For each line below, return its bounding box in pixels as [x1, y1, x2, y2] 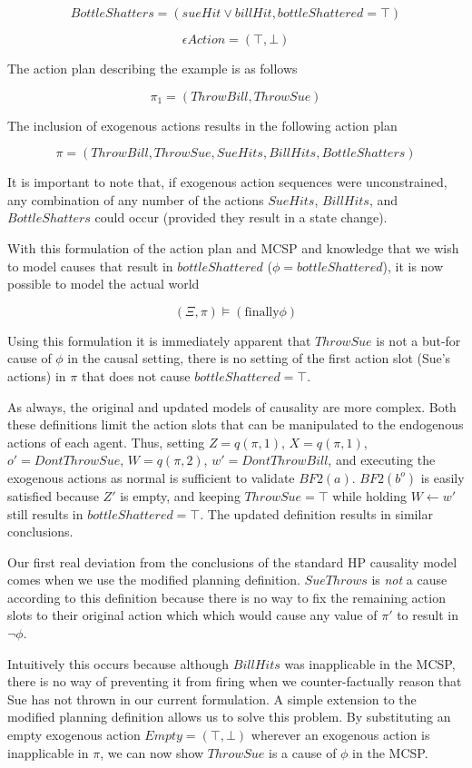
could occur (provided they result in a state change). [94, 208, 388, 227]
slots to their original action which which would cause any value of [7, 606, 378, 625]
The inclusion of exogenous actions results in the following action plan [7, 115, 398, 134]
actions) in [7, 366, 66, 385]
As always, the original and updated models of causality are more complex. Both [7, 397, 457, 416]
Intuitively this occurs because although [7, 654, 230, 673]
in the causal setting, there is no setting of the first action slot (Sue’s [67, 349, 451, 368]
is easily [420, 468, 465, 487]
